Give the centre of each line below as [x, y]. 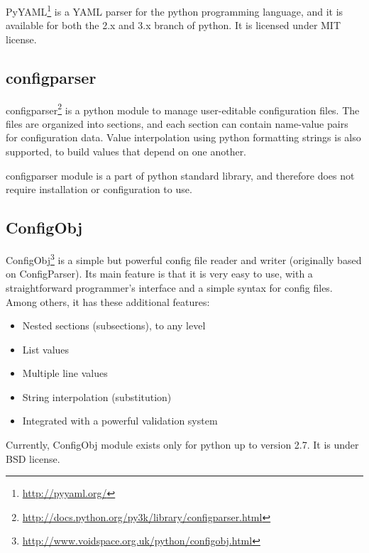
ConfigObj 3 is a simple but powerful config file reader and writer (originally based [184, 259]
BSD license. [33, 458]
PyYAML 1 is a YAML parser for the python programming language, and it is [175, 10]
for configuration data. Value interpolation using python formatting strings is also [183, 137]
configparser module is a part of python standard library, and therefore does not [180, 175]
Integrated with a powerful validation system [120, 421]
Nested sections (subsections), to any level [114, 325]
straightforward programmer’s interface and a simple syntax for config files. [169, 287]
